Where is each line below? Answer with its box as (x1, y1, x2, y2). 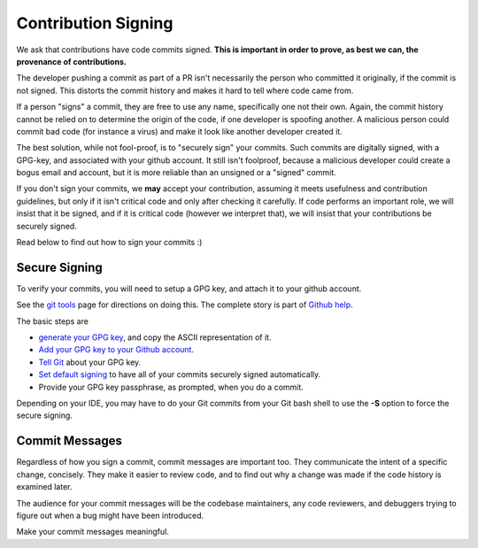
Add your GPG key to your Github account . (38, 344, 195, 355)
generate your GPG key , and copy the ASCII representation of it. (38, 332, 272, 343)
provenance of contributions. (16, 56, 127, 66)
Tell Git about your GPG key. (38, 357, 142, 367)
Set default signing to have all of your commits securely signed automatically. (38, 369, 321, 380)
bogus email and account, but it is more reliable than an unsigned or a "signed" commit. (16, 167, 336, 178)
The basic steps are (16, 315, 89, 327)
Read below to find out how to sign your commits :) (16, 237, 203, 248)
